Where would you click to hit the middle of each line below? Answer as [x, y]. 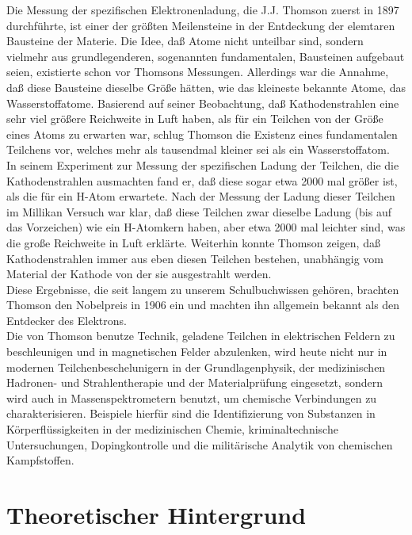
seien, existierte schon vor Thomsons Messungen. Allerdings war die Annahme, [198, 72]
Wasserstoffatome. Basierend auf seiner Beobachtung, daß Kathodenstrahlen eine [203, 103]
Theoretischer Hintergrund [156, 514]
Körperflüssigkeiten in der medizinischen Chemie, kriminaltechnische [172, 429]
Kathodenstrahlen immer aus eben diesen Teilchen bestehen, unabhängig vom [195, 258]
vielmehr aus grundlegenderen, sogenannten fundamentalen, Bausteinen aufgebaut [206, 56]
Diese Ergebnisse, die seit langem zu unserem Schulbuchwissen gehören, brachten [203, 289]
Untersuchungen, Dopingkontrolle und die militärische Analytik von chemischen [200, 444]
